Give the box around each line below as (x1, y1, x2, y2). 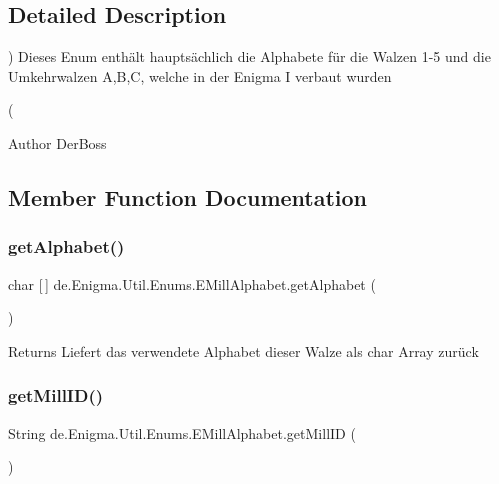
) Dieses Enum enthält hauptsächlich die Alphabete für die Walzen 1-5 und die (8, 46, 491, 67)
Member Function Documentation (8, 181, 368, 212)
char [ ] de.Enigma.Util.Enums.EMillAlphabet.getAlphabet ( (8, 273, 376, 294)
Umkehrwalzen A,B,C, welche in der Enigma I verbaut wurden (8, 65, 392, 86)
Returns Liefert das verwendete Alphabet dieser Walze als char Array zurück (8, 340, 479, 361)
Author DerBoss (8, 132, 107, 153)
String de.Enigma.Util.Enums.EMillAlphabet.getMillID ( (8, 422, 356, 443)
